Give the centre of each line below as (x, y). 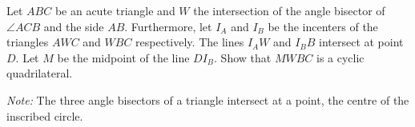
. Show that (243, 57)
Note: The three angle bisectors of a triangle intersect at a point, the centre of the (208, 99)
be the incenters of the (323, 26)
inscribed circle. (45, 115)
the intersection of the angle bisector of (289, 10)
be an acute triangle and (115, 10)
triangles (28, 42)
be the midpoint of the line (123, 57)
